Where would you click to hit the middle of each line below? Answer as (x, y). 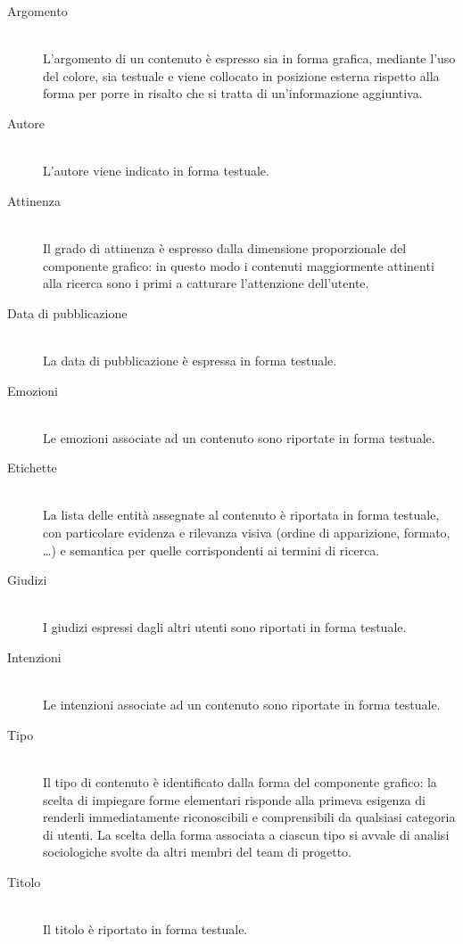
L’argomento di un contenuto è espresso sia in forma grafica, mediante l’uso (249, 58)
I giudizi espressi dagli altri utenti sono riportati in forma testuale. (225, 627)
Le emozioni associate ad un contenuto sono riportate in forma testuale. (239, 437)
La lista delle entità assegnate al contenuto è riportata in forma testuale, (241, 515)
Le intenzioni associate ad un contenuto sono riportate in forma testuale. (242, 705)
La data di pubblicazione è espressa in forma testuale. (190, 360)
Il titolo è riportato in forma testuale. (145, 929)
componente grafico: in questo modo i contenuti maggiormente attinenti (239, 265)
